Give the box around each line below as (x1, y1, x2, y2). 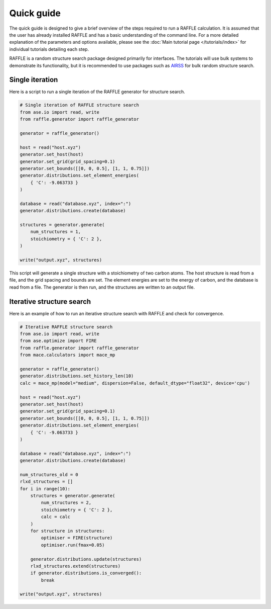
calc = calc (41, 514, 70, 520)
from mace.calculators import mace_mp (20, 352, 115, 358)
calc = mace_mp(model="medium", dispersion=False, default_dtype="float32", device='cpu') (20, 380, 250, 386)
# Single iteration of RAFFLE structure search (20, 102, 139, 108)
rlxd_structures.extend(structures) (30, 563, 120, 569)
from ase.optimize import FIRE (20, 338, 97, 344)
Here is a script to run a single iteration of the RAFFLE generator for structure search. (9, 89, 185, 95)
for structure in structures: (30, 528, 105, 534)
